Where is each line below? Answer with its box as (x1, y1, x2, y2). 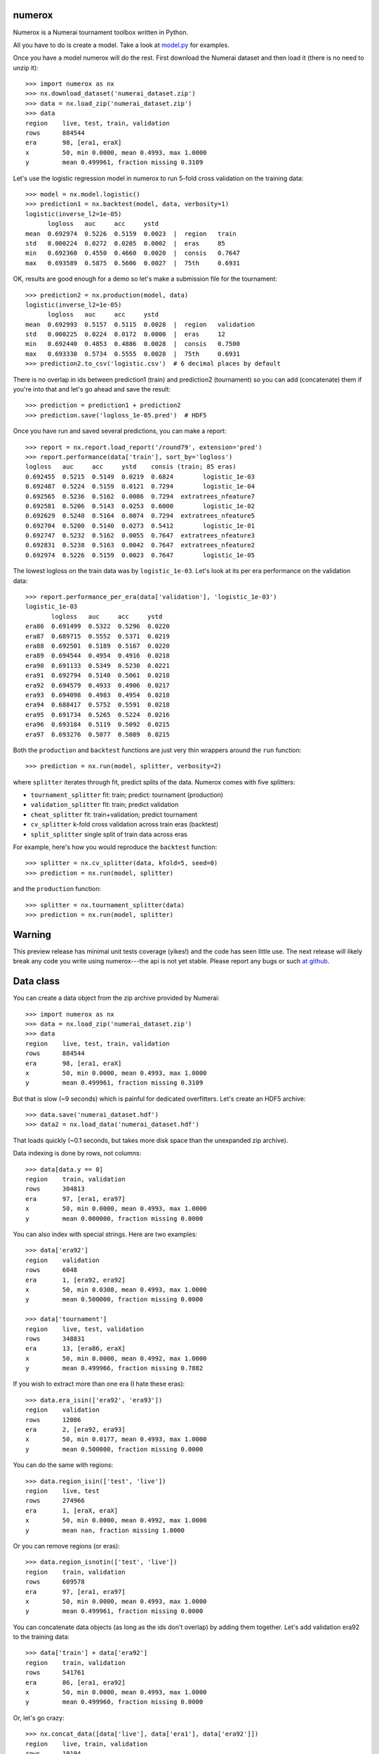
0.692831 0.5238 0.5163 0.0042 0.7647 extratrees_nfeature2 (25, 541, 255, 549)
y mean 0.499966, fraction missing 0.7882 (25, 1365, 204, 1372)
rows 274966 (25, 1497, 85, 1505)
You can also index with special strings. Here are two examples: (13, 1230, 198, 1238)
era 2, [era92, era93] (25, 1426, 126, 1434)
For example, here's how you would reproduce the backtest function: (13, 843, 218, 852)
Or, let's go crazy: (13, 1713, 65, 1722)
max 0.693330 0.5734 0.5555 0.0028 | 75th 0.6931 (25, 349, 240, 358)
